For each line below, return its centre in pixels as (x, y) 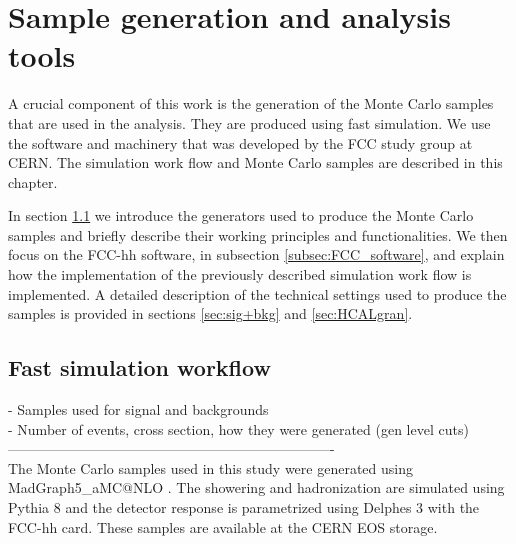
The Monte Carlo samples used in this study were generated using (210, 467)
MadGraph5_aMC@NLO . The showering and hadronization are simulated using (256, 487)
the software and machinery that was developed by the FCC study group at (240, 142)
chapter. (33, 181)
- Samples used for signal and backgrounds (138, 409)
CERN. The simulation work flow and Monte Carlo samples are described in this (255, 162)
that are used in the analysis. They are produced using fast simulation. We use (249, 122)
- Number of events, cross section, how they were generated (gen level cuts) (238, 428)
